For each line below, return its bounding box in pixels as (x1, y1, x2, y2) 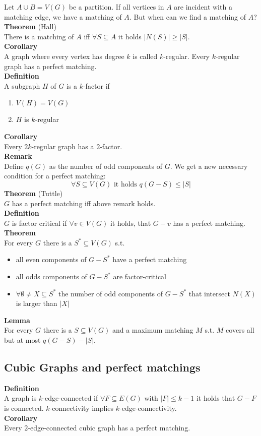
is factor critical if (12, 217, 67, 228)
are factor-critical (113, 271, 166, 282)
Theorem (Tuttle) (4, 188, 63, 198)
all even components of (16, 254, 87, 265)
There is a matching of (4, 31, 74, 41)
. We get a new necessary (170, 160, 248, 171)
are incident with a (174, 2, 232, 12)
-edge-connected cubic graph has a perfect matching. (28, 422, 190, 433)
